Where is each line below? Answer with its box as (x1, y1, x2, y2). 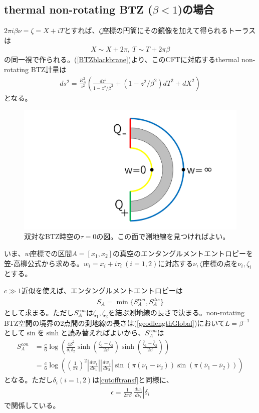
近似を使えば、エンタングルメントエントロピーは (21, 285, 183, 295)
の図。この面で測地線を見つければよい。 (96, 231, 230, 242)
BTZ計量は (31, 64, 67, 75)
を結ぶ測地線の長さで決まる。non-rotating (108, 307, 245, 318)
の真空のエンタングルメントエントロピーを (112, 248, 253, 258)
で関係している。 (4, 399, 60, 410)
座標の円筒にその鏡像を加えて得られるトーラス (102, 25, 256, 36)
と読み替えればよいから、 (61, 327, 145, 338)
